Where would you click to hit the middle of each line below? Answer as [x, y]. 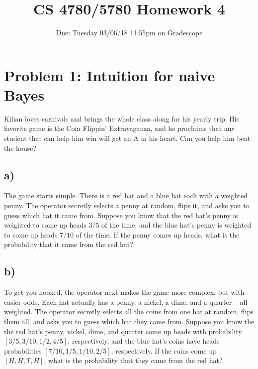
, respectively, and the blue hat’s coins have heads [144, 341]
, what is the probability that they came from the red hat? [133, 360]
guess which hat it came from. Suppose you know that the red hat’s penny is [121, 215]
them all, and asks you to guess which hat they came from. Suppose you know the [129, 321]
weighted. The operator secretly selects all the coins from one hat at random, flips [129, 311]
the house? [20, 148]
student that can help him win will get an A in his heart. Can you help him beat [127, 138]
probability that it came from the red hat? [69, 244]
